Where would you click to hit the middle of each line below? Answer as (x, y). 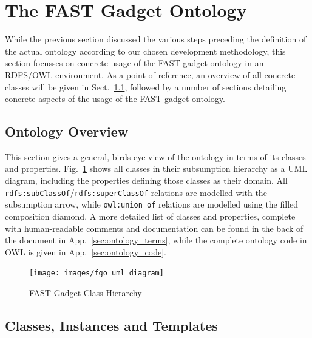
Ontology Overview (67, 131)
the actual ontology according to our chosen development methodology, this (145, 51)
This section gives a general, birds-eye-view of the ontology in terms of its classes (155, 156)
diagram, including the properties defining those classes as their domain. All (146, 181)
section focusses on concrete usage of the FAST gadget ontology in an (134, 63)
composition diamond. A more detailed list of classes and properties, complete (150, 216)
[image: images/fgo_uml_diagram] (97, 273)
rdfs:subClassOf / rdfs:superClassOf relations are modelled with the (136, 192)
